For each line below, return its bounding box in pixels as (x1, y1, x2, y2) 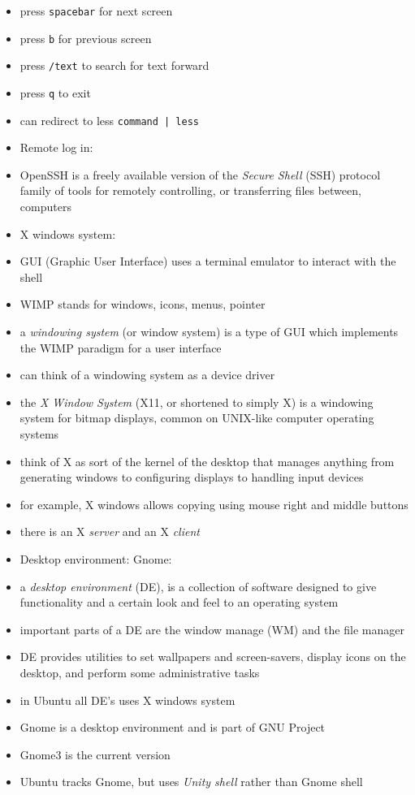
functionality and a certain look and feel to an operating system (19, 594, 339, 611)
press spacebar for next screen (19, 2, 173, 19)
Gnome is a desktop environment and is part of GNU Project (19, 719, 326, 736)
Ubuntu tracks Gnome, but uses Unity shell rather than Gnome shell (19, 773, 363, 790)
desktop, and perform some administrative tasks (19, 663, 260, 681)
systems (19, 426, 59, 442)
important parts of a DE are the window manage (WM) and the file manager (19, 620, 404, 637)
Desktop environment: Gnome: (19, 550, 172, 567)
